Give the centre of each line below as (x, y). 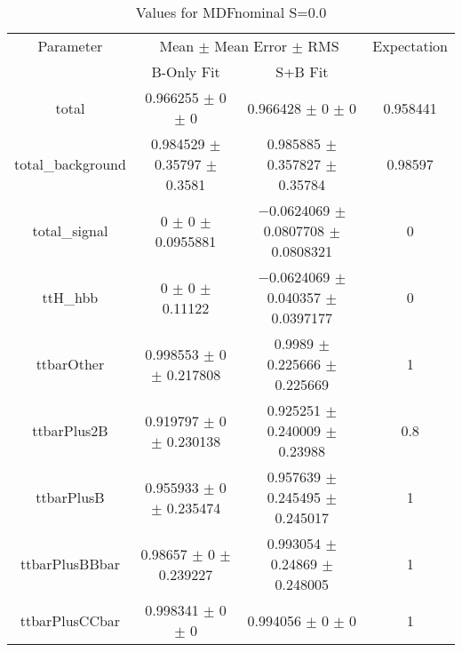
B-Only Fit (186, 72)
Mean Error (251, 46)
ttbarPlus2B (70, 430)
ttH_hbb (70, 297)
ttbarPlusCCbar (70, 620)
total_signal (70, 231)
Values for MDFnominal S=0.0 (231, 12)
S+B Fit (302, 72)
